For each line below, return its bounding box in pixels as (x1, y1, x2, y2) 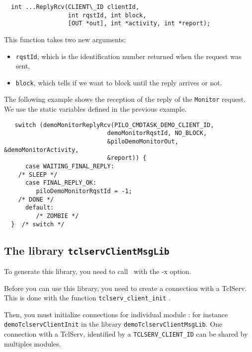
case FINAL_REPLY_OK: (25, 179, 97, 187)
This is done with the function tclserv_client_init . (4, 292, 170, 303)
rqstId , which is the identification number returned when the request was (15, 51, 242, 61)
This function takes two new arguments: (4, 34, 126, 44)
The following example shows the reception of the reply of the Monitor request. (4, 94, 246, 104)
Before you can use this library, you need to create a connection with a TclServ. (4, 282, 247, 293)
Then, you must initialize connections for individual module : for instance (4, 309, 228, 319)
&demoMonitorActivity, (4, 146, 79, 153)
